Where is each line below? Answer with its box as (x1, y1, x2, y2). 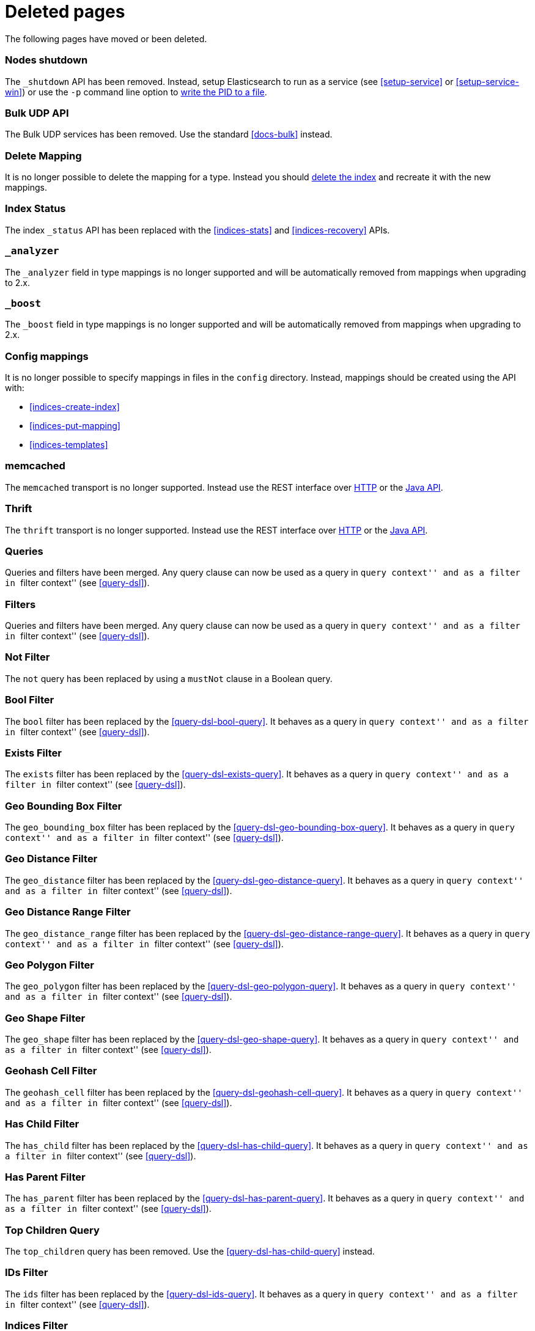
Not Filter (5, 651, 50, 664)
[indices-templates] (29, 439, 108, 450)
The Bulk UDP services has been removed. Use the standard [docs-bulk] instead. (5, 129, 333, 140)
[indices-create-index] (29, 402, 120, 412)
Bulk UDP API (5, 106, 69, 119)
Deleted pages (5, 1, 125, 22)
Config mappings (5, 350, 89, 362)
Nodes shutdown (5, 54, 88, 67)
